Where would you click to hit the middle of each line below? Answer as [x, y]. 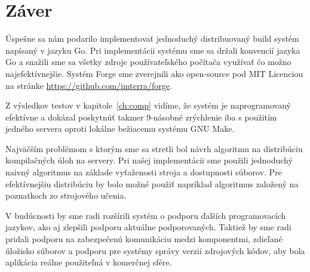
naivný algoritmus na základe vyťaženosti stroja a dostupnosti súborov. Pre [144, 172]
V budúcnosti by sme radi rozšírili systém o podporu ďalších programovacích [146, 215]
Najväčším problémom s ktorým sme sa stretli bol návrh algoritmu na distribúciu [154, 148]
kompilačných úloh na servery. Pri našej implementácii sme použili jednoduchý [149, 160]
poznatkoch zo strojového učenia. [66, 195]
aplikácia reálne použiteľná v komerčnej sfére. [89, 262]
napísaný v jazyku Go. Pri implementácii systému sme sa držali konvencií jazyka [153, 50]
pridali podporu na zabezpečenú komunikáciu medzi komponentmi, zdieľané [144, 239]
